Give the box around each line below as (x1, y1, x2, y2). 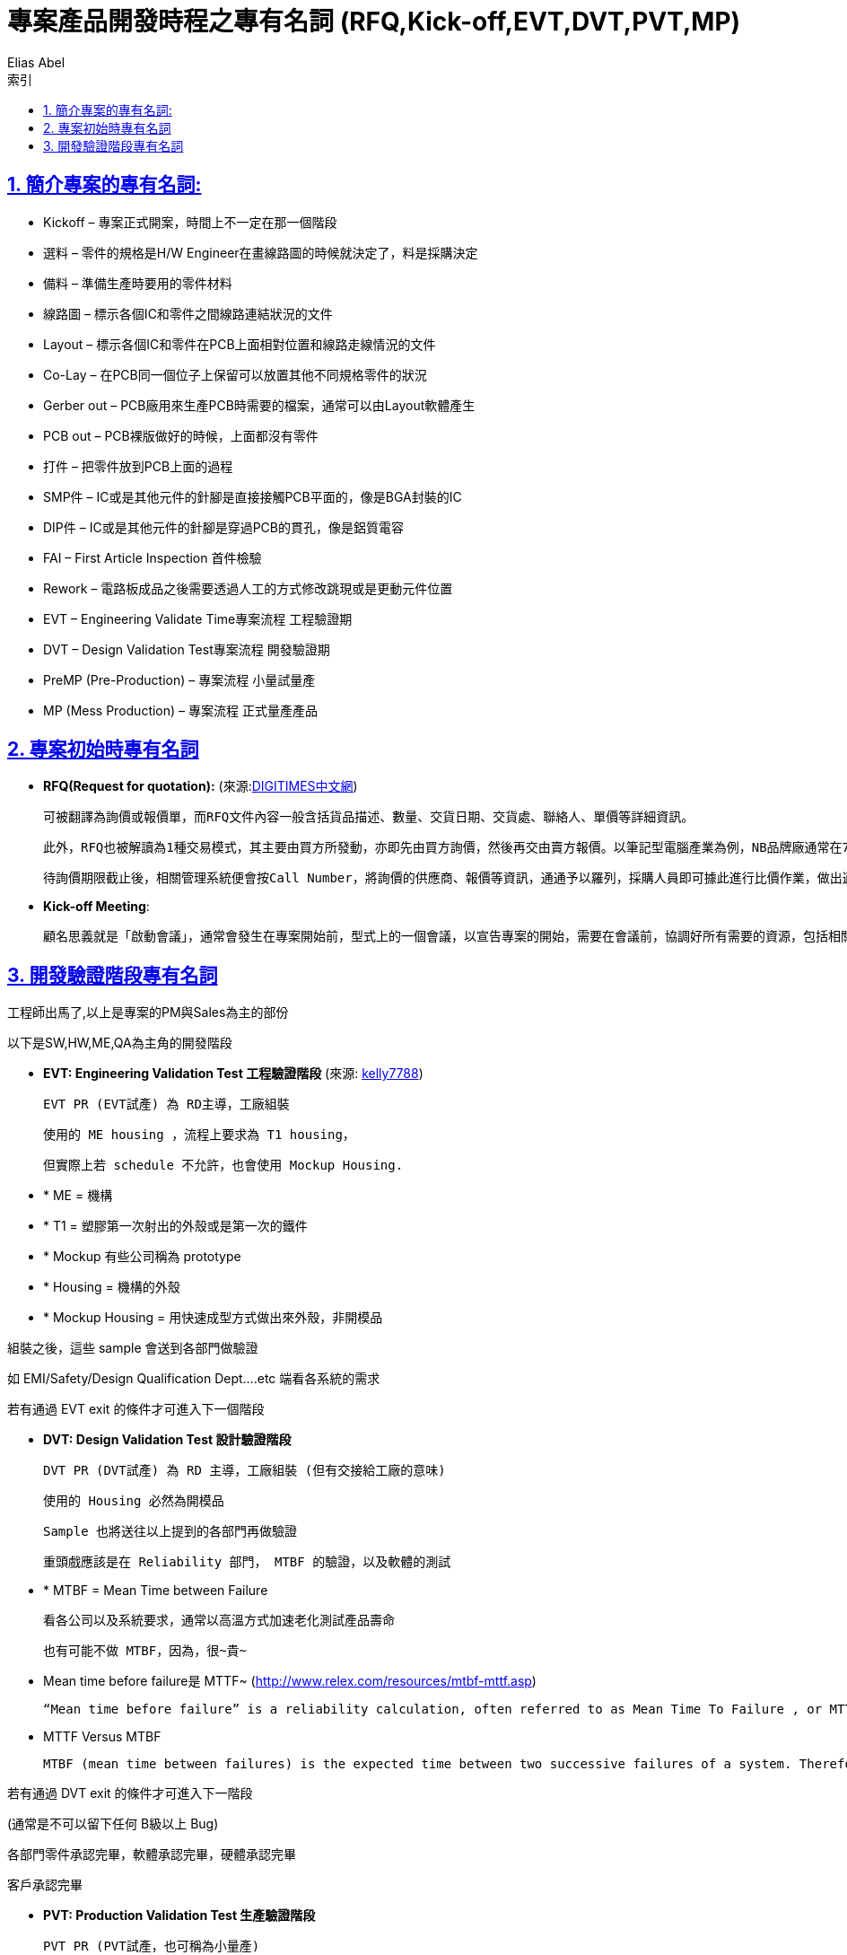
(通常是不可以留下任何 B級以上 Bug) (7, 1816, 219, 1832)
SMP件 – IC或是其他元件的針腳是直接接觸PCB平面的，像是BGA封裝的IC (43, 488, 462, 504)
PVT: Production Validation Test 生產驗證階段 (43, 1907, 316, 1924)
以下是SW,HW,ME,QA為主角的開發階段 (7, 1035, 232, 1051)
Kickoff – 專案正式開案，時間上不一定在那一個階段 (43, 214, 337, 230)
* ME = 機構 (43, 1188, 113, 1204)
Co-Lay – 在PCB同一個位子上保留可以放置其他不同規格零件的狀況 (43, 366, 427, 382)
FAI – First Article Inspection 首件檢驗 (43, 549, 262, 565)
